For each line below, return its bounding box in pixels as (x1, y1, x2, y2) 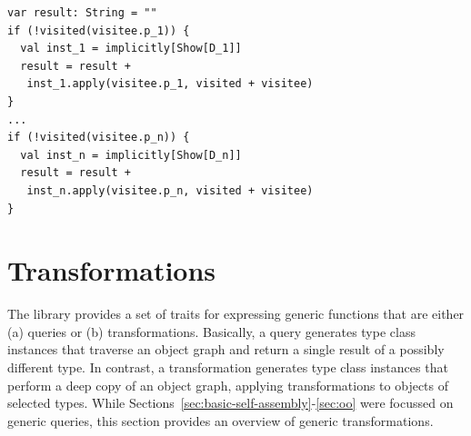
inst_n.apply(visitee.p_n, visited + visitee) (26, 183, 314, 197)
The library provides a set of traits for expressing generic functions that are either (7, 304, 465, 323)
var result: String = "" (7, 6, 157, 19)
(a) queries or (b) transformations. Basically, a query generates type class (7, 322, 416, 341)
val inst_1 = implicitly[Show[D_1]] (20, 42, 242, 55)
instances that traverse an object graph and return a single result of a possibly (7, 340, 445, 359)
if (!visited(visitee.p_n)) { (7, 131, 190, 144)
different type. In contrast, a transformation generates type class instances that (7, 358, 448, 377)
